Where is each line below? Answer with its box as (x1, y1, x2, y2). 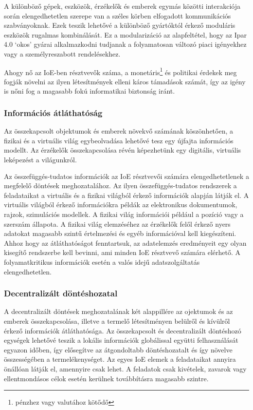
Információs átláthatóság (4, 106, 103, 118)
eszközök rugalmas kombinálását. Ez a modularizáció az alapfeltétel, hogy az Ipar (4, 29, 247, 39)
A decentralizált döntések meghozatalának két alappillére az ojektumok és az (4, 306, 233, 316)
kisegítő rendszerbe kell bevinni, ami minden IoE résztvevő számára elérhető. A (4, 247, 240, 257)
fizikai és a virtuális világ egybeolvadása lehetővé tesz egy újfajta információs (4, 135, 234, 145)
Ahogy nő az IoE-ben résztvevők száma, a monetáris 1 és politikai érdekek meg (4, 65, 237, 77)
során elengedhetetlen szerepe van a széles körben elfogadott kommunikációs (4, 10, 231, 20)
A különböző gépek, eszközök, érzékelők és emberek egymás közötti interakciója (4, 1, 240, 11)
